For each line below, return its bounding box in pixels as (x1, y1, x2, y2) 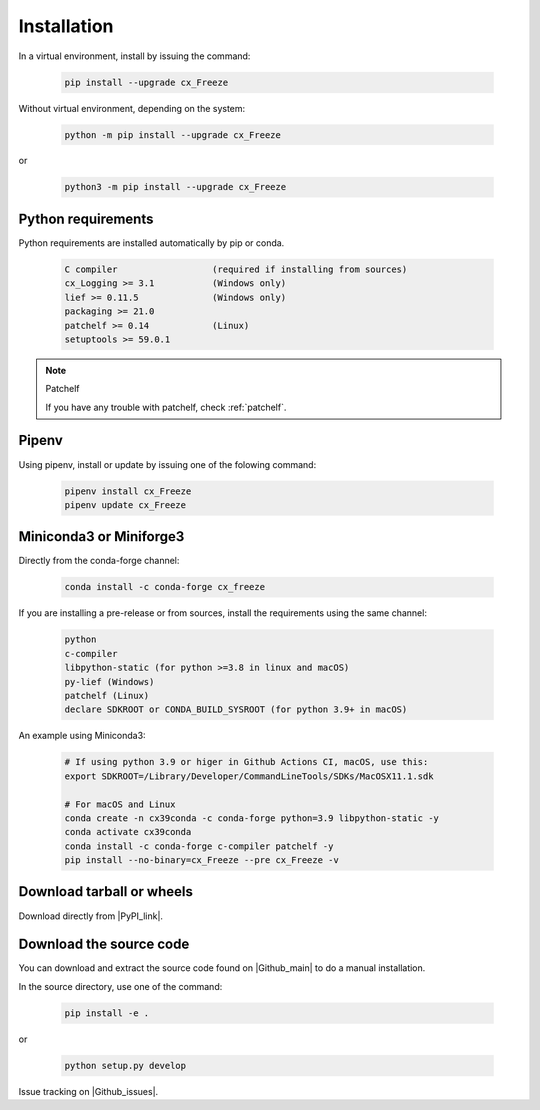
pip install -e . (64, 1007, 150, 1019)
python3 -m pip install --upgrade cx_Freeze (64, 181, 287, 193)
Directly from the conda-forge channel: (18, 555, 180, 567)
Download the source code (18, 936, 190, 953)
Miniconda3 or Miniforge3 (18, 528, 185, 545)
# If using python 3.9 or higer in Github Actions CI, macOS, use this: (64, 756, 429, 768)
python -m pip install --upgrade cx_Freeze (64, 129, 282, 140)
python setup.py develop (64, 1060, 187, 1071)
